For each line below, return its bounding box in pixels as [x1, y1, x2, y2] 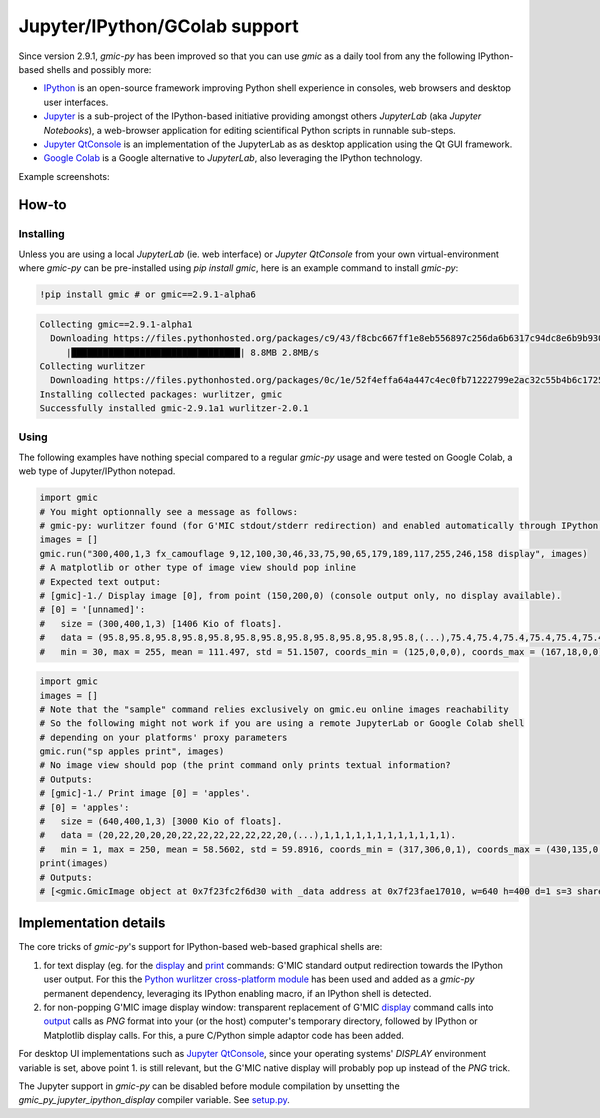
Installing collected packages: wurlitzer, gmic [39, 388, 283, 400]
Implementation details [18, 915, 166, 932]
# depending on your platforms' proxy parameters [39, 731, 288, 743]
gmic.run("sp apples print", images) [39, 746, 225, 757]
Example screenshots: [18, 170, 110, 182]
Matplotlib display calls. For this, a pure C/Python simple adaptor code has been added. [43, 1029, 405, 1041]
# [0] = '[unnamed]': [39, 604, 146, 615]
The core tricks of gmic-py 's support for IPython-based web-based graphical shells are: [18, 941, 383, 953]
